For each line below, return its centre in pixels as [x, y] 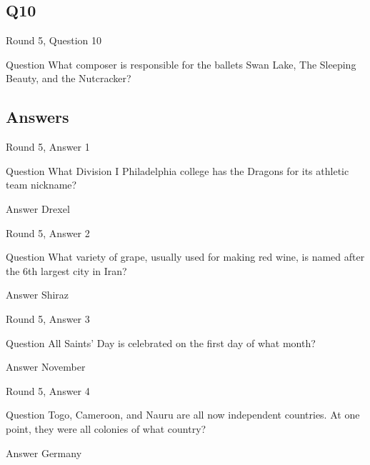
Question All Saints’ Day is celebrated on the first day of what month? [161, 342]
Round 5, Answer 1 [48, 147]
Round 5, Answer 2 [48, 232]
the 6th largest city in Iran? [66, 270]
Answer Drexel [38, 208]
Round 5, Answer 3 [48, 318]
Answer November [46, 367]
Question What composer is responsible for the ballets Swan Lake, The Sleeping [181, 64]
